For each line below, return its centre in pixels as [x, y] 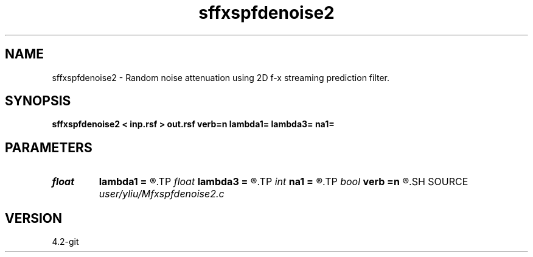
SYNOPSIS [38, 101]
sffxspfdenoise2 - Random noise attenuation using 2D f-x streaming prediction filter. [221, 77]
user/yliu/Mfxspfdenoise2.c [162, 194]
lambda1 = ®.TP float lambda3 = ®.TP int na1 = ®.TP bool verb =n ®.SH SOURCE [284, 182]
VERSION [34, 218]
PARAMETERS [49, 147]
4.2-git [65, 242]
